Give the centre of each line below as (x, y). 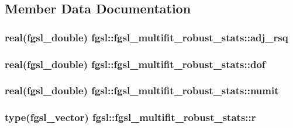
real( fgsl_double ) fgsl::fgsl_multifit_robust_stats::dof (135, 64)
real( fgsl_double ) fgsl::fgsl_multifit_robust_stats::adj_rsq (146, 37)
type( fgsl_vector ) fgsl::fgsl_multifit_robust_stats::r (130, 117)
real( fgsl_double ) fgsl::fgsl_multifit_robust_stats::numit (142, 90)
